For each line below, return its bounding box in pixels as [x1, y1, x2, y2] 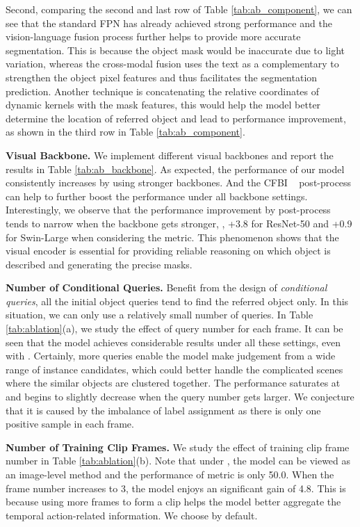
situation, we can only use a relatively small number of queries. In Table [6, 307, 313, 322]
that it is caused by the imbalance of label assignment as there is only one [6, 403, 321, 417]
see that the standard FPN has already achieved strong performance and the [6, 15, 332, 30]
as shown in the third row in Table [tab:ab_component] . [6, 124, 245, 139]
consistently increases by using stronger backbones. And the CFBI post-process [6, 175, 352, 190]
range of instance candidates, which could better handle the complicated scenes [6, 362, 343, 376]
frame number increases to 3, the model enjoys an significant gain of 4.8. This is [6, 480, 346, 495]
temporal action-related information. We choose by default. [6, 508, 258, 522]
